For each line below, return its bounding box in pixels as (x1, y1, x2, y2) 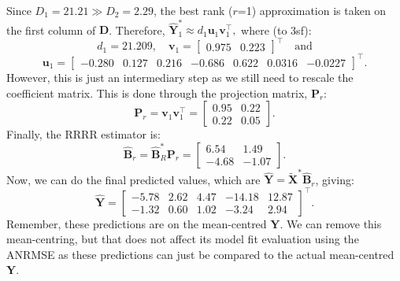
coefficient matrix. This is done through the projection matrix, (6, 84, 308, 101)
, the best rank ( (154, 2, 233, 18)
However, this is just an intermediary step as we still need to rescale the (6, 68, 354, 85)
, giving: (315, 171, 354, 187)
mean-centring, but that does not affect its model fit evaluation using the (6, 231, 359, 247)
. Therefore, (109, 21, 165, 38)
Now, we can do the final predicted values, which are (6, 171, 261, 187)
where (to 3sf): (241, 21, 312, 38)
